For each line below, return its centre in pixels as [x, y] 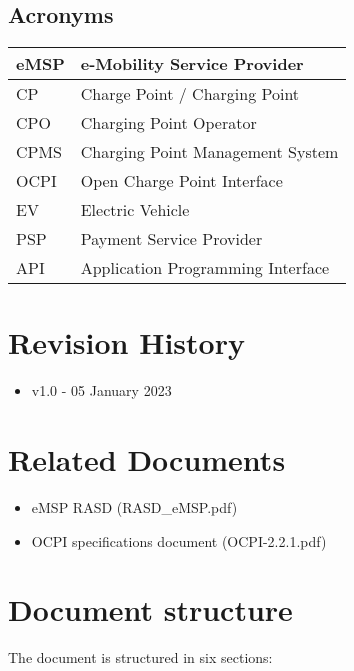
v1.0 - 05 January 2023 [101, 390]
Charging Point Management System [209, 152]
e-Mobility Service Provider [192, 64]
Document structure [150, 609]
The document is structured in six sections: [140, 657]
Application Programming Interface [205, 268]
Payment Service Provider [171, 239]
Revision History [126, 342]
